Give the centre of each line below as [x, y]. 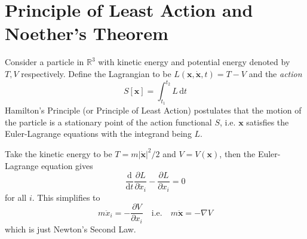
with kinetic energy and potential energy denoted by [194, 62]
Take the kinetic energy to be [59, 153]
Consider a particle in [44, 62]
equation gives [67, 165]
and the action [275, 73]
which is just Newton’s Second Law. [70, 229]
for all [16, 197]
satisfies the [268, 122]
